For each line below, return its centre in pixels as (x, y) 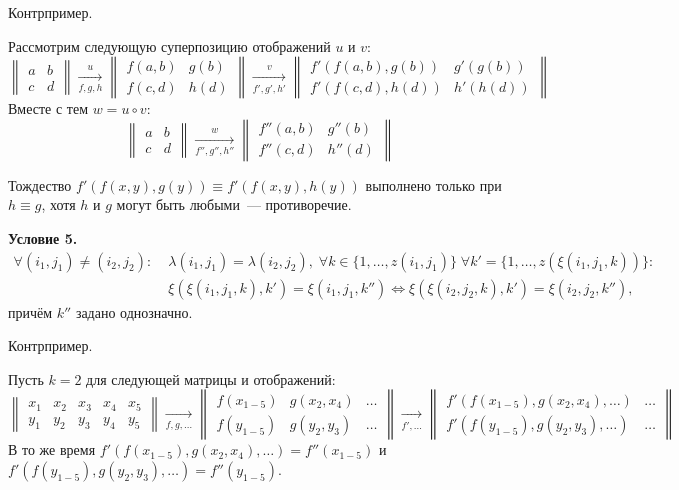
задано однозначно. (134, 311)
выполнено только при (433, 184)
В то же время (52, 449)
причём (30, 311)
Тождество (40, 184)
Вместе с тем (48, 108)
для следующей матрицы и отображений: (211, 378)
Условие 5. (43, 237)
